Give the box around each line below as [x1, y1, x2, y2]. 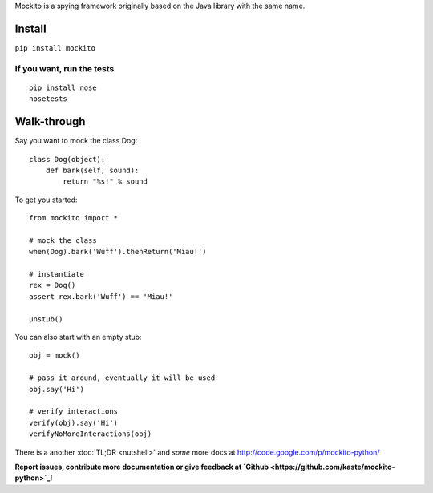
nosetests [29, 95, 67, 103]
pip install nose [29, 83, 97, 92]
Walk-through [14, 115, 86, 128]
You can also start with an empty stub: [14, 333, 142, 342]
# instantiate [29, 269, 84, 279]
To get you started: [14, 195, 78, 204]
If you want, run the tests [14, 63, 115, 74]
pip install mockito [14, 43, 96, 52]
